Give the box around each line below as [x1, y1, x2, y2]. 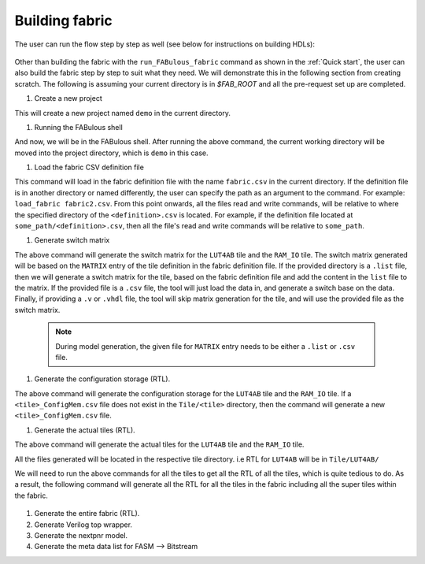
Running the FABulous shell [34, 122, 124, 132]
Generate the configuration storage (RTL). [34, 374, 171, 384]
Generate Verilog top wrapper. [34, 520, 133, 529]
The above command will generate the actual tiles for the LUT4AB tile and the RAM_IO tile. [14, 440, 305, 449]
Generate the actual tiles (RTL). [34, 425, 135, 435]
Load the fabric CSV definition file [34, 162, 145, 173]
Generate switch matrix [34, 236, 110, 245]
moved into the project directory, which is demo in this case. [14, 148, 209, 158]
